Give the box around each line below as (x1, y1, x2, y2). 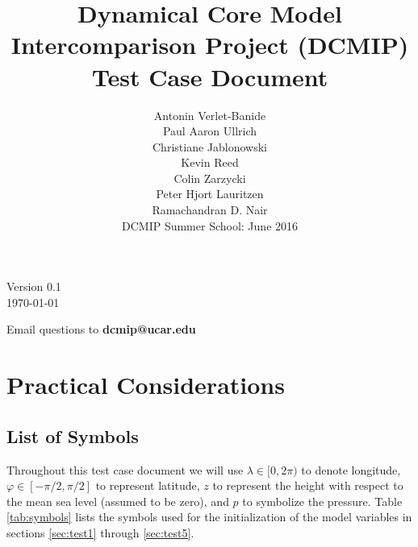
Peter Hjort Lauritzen (156, 185, 264, 202)
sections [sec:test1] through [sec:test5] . (6, 524, 194, 541)
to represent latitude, (95, 477, 200, 494)
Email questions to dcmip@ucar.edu (6, 321, 196, 338)
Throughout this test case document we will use (6, 461, 244, 478)
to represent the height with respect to (212, 477, 403, 494)
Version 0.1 (6, 278, 61, 295)
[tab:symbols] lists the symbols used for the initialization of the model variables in (6, 508, 412, 525)
